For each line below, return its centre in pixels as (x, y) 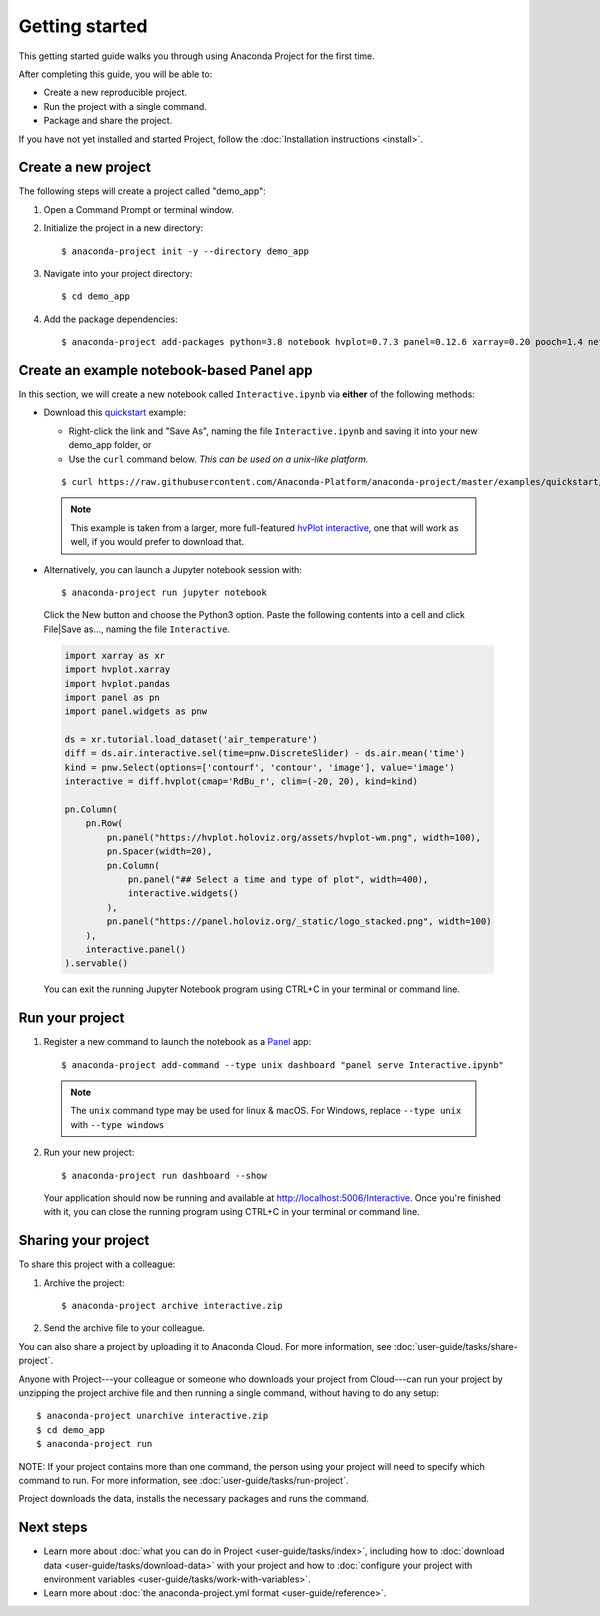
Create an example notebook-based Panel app (165, 370)
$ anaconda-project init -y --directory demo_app (185, 251)
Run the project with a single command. (125, 106)
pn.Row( (104, 823)
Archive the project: (84, 1282)
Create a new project (85, 167)
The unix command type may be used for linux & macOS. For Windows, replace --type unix (266, 1111)
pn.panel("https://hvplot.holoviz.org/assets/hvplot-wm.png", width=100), (294, 837)
